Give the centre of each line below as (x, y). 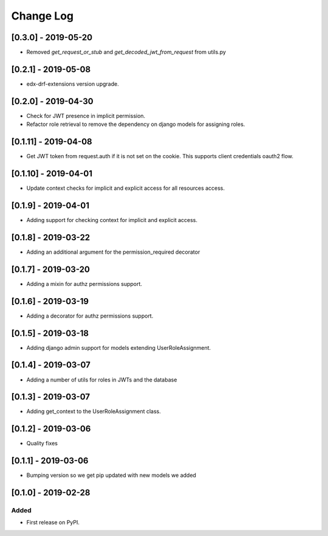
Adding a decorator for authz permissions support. (90, 316)
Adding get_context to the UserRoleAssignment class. (94, 411)
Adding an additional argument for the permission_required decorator (113, 252)
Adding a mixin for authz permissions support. (84, 284)
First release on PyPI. (53, 523)
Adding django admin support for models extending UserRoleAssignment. (119, 347)
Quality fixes (42, 444)
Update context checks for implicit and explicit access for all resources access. (125, 188)
